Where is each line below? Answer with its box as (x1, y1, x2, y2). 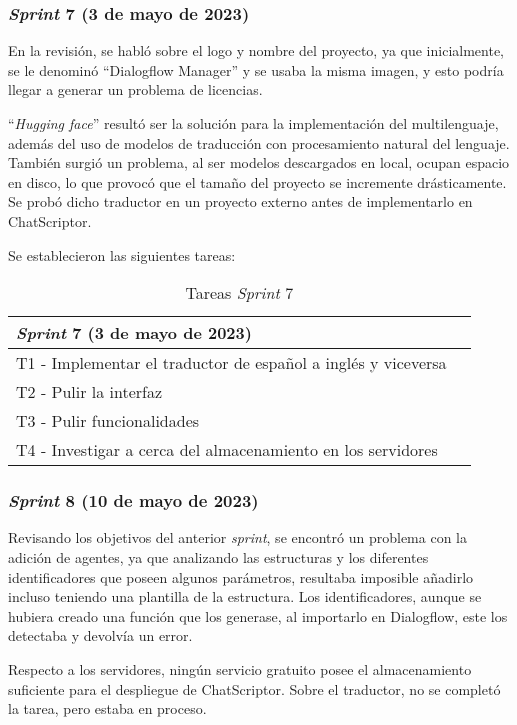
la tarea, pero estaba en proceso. (8, 698, 207, 719)
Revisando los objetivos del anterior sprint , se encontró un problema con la (8, 527, 467, 548)
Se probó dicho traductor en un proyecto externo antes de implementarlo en (8, 191, 473, 212)
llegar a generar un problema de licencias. (8, 79, 263, 100)
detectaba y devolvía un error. (8, 625, 193, 646)
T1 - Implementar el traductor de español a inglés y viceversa (16, 351, 447, 375)
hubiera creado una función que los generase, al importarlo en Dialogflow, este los (8, 605, 508, 626)
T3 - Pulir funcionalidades (16, 409, 200, 433)
